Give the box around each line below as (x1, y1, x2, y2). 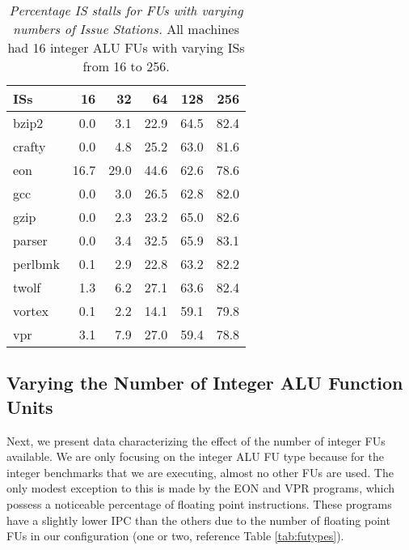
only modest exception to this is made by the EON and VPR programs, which (6, 480, 395, 497)
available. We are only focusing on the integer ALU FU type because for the (6, 448, 384, 465)
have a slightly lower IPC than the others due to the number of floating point (6, 511, 390, 528)
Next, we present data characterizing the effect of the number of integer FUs (6, 432, 386, 449)
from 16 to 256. (82, 57, 170, 75)
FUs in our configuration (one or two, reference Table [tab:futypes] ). (6, 527, 344, 544)
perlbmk (13, 254, 60, 273)
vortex (13, 301, 49, 320)
